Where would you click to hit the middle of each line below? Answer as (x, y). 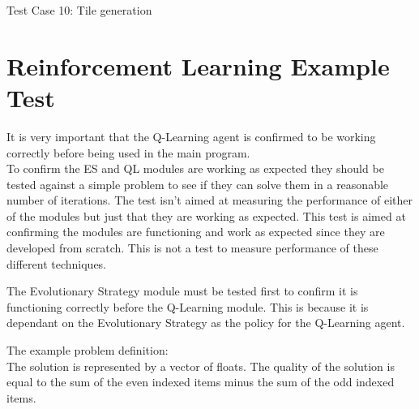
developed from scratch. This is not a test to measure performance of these (192, 248)
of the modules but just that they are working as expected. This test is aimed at (206, 215)
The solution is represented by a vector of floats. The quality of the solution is (201, 366)
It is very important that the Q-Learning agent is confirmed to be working (191, 136)
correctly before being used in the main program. (128, 152)
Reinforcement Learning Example (198, 65)
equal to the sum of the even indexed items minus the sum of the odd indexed (201, 382)
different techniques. (57, 263)
